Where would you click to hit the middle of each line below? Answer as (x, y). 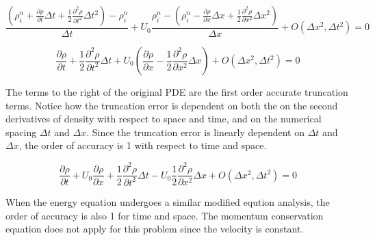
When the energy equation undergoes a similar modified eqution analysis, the (168, 201)
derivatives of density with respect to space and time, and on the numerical (164, 119)
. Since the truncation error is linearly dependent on (195, 132)
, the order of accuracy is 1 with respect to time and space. (143, 145)
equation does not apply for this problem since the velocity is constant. (155, 229)
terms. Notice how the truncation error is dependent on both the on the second (172, 105)
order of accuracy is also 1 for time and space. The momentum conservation (165, 215)
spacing (21, 132)
